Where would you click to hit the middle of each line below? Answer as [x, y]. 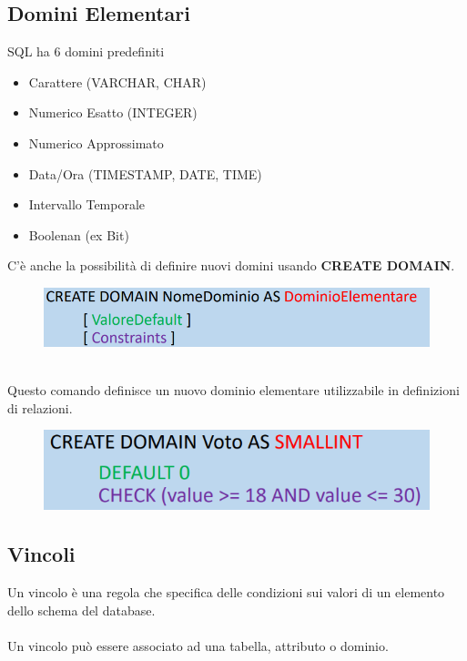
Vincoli [41, 554]
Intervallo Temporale [87, 204]
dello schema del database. [81, 610]
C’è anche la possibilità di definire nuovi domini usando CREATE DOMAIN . [231, 265]
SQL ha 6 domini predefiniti [86, 51]
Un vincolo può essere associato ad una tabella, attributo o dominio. [198, 646]
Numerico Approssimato [96, 142]
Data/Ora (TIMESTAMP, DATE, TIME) [145, 173]
